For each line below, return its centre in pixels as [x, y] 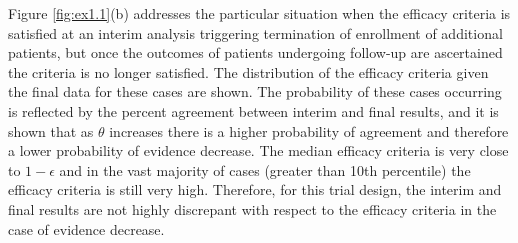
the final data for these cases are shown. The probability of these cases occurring [255, 91]
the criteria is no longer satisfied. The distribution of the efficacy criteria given [248, 71]
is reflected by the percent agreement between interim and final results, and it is [253, 110]
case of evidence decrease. [86, 228]
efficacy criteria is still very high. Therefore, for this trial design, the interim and [255, 189]
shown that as [51, 130]
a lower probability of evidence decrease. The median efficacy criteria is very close [258, 150]
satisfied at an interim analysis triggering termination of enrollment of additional [255, 32]
